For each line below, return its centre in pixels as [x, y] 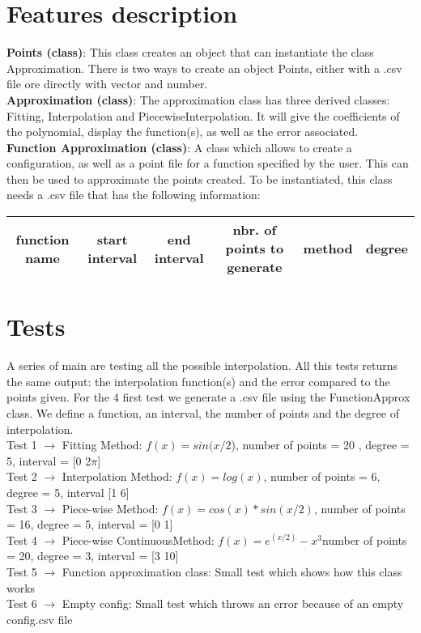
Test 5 [22, 571]
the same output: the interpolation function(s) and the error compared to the [198, 381]
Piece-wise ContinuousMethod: [138, 540]
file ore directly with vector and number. [107, 84]
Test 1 [22, 445]
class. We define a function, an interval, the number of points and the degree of [203, 412]
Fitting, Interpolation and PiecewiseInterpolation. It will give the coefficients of [203, 115]
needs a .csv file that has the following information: [134, 195]
